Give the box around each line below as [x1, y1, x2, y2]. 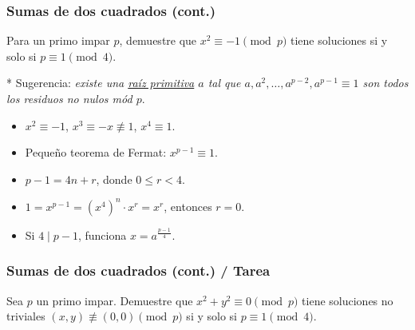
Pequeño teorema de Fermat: [25, 144, 167, 161]
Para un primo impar [6, 32, 110, 49]
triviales [6, 308, 45, 324]
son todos [362, 74, 409, 91]
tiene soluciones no [302, 292, 393, 308]
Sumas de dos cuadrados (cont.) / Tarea [6, 260, 271, 280]
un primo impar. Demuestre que [36, 292, 193, 308]
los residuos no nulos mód [6, 90, 132, 106]
